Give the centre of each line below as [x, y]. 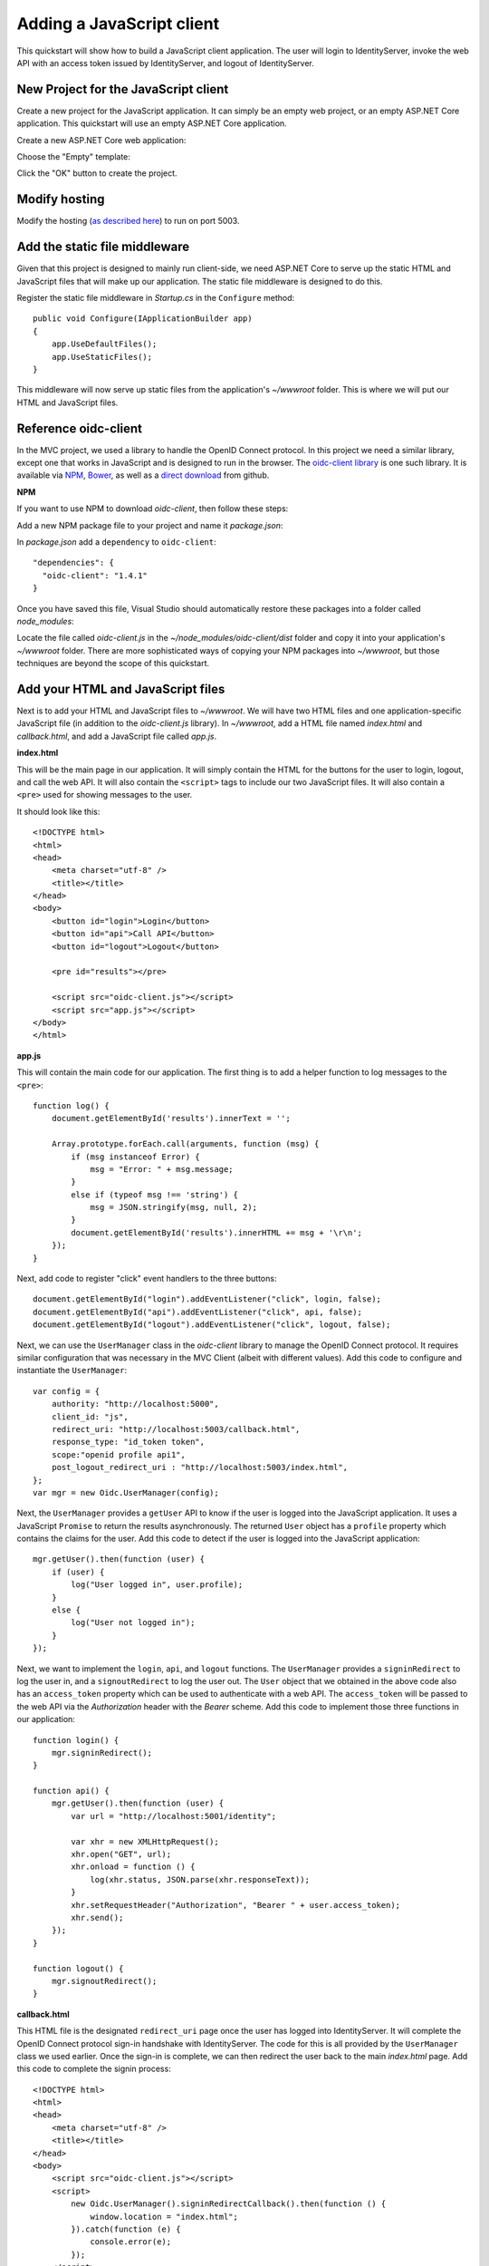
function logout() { [78, 1968]
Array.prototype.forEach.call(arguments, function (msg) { [185, 1144]
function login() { [76, 1740]
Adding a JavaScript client [118, 24]
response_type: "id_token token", [128, 1442]
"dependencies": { [74, 563]
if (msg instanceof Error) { [136, 1157]
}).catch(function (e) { [126, 2229]
